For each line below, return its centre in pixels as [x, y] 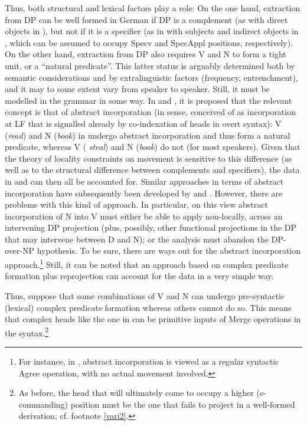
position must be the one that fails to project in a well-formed [183, 404]
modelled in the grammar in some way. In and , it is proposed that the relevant [148, 100]
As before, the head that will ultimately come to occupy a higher [136, 393]
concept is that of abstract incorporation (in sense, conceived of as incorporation [150, 112]
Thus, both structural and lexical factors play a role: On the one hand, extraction [153, 8]
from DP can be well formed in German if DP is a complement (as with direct [146, 19]
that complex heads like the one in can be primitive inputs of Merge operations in [153, 319]
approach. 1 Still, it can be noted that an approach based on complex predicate [147, 263]
